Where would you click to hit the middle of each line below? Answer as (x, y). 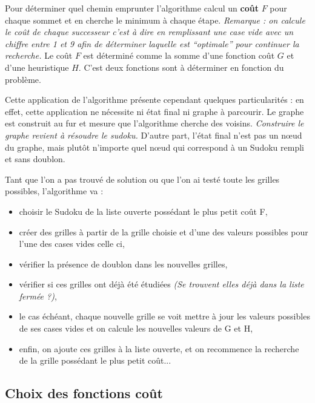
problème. (23, 79)
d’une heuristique (37, 67)
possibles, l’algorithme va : (54, 191)
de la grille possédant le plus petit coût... (95, 360)
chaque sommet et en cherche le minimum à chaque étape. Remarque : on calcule (155, 20)
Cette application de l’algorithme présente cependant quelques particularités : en (154, 100)
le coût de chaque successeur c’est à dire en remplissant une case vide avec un (149, 32)
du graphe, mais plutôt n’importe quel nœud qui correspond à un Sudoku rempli (154, 147)
